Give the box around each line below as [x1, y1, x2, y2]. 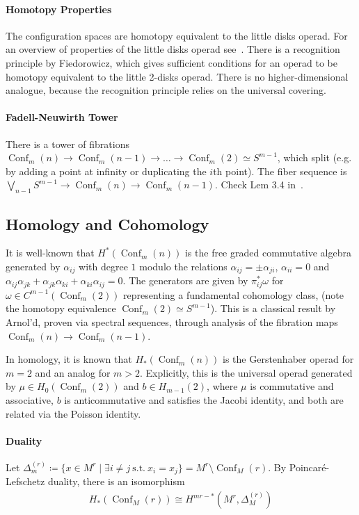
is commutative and [250, 379, 334, 393]
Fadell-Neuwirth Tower [6, 110, 118, 124]
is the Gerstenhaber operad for [223, 352, 354, 366]
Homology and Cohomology [6, 213, 209, 234]
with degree [79, 259, 128, 273]
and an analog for [35, 365, 111, 379]
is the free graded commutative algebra [184, 245, 351, 260]
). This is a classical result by [210, 301, 336, 316]
